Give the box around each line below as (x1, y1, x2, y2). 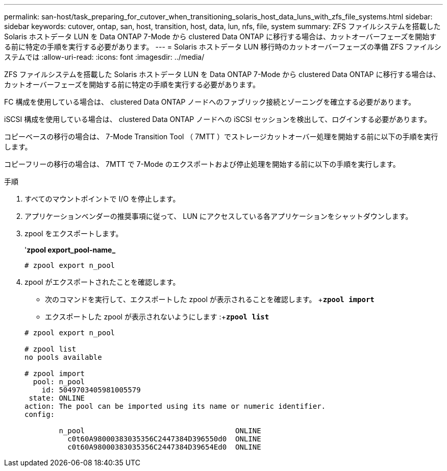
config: (24, 410, 55, 418)
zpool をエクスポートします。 (24, 229, 123, 238)
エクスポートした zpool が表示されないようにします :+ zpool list (45, 312, 269, 321)
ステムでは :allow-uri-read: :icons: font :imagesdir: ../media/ (4, 53, 205, 61)
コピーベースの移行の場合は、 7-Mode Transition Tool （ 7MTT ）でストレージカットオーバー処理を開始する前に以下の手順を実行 (4, 132, 438, 141)
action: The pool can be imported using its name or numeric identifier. (24, 402, 326, 410)
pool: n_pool (33, 378, 85, 386)
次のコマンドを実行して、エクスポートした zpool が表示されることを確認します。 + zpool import (45, 295, 375, 304)
